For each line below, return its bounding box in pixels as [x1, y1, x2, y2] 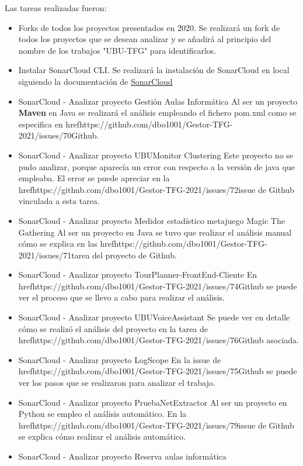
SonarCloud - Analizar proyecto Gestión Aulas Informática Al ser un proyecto [18, 95, 298, 107]
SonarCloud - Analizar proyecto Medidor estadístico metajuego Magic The [18, 214, 285, 226]
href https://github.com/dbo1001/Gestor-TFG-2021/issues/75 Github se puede [18, 365, 297, 377]
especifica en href [18, 118, 80, 130]
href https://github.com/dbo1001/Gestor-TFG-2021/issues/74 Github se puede [18, 279, 297, 292]
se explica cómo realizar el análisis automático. [18, 430, 186, 443]
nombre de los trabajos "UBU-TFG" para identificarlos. [18, 44, 217, 56]
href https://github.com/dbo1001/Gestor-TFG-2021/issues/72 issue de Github [18, 183, 294, 195]
